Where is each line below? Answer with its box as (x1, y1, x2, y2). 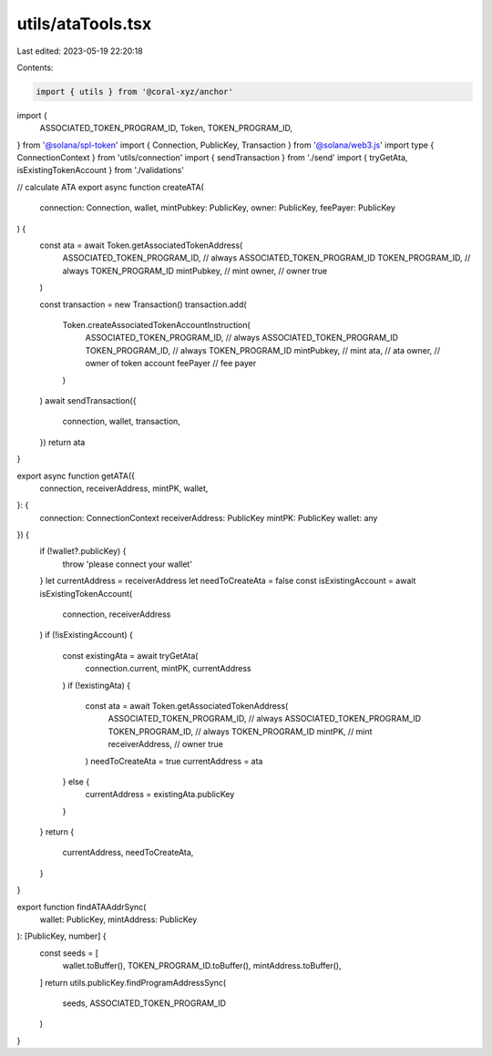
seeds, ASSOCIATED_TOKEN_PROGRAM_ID (62, 998, 227, 1009)
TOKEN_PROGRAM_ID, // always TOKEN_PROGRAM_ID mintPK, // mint (108, 725, 373, 737)
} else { (62, 775, 90, 787)
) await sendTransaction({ (39, 395, 137, 405)
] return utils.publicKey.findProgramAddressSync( (39, 977, 227, 988)
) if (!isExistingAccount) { (39, 630, 134, 641)
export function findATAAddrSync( (16, 901, 147, 912)
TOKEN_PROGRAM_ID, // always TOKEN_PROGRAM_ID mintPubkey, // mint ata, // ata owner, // (85, 344, 441, 355)
